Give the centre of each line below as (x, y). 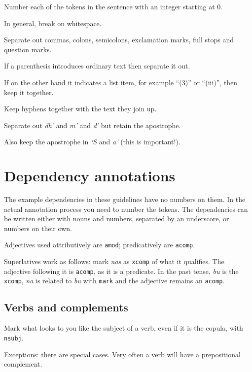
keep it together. (29, 92)
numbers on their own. (38, 228)
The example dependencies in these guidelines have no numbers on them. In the (125, 199)
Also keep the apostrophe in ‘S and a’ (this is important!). (92, 142)
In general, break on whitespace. (53, 23)
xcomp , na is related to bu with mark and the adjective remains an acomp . (114, 281)
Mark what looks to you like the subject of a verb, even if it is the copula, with (124, 328)
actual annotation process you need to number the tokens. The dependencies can (126, 209)
